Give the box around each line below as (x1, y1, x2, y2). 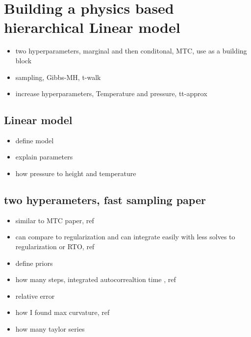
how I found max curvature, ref (15, 307, 110, 317)
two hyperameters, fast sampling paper (4, 192, 206, 207)
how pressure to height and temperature (15, 168, 136, 179)
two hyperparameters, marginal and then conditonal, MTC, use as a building (15, 46, 247, 56)
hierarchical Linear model (4, 17, 180, 37)
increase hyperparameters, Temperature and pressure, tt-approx (15, 88, 207, 99)
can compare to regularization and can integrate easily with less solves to (15, 232, 235, 242)
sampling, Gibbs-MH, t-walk (15, 72, 101, 82)
